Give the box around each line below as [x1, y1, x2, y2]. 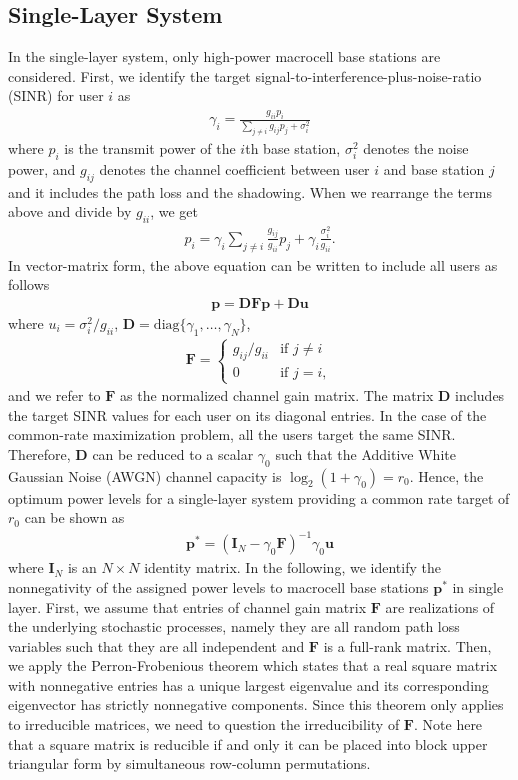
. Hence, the [409, 465, 484, 486]
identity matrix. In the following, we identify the [144, 557, 441, 578]
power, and [8, 158, 76, 179]
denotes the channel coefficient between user [99, 158, 370, 179]
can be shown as [24, 507, 125, 528]
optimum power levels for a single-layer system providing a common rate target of [8, 487, 510, 508]
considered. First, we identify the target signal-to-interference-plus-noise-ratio [8, 65, 482, 86]
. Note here [414, 714, 483, 735]
